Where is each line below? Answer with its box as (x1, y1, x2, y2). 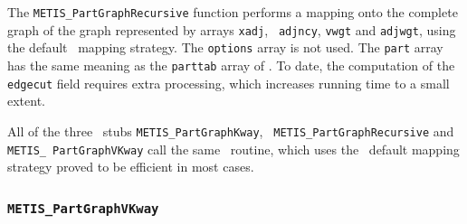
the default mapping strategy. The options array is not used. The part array (7, 38, 443, 57)
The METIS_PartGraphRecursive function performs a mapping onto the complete (7, 3, 458, 21)
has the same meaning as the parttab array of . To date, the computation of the (7, 55, 455, 74)
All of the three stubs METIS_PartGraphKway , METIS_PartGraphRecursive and (7, 121, 454, 140)
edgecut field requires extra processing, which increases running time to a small (7, 73, 450, 92)
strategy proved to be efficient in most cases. (7, 157, 254, 176)
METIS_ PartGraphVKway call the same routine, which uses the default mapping (7, 139, 460, 158)
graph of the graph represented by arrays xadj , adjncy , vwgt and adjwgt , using (7, 20, 456, 39)
